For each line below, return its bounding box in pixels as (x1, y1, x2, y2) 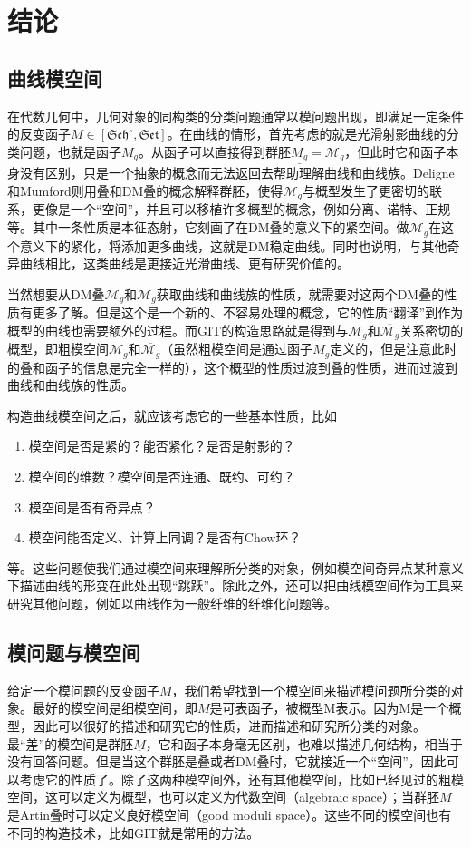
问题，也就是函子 (19, 141, 121, 161)
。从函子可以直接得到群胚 (139, 141, 292, 161)
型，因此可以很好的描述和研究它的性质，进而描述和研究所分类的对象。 (7, 716, 426, 735)
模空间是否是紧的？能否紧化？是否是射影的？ (28, 436, 295, 455)
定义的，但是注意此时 (330, 339, 457, 358)
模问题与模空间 (7, 638, 140, 666)
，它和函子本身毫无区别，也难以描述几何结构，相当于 (145, 734, 463, 753)
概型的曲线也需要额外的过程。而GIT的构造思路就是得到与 (7, 320, 349, 339)
